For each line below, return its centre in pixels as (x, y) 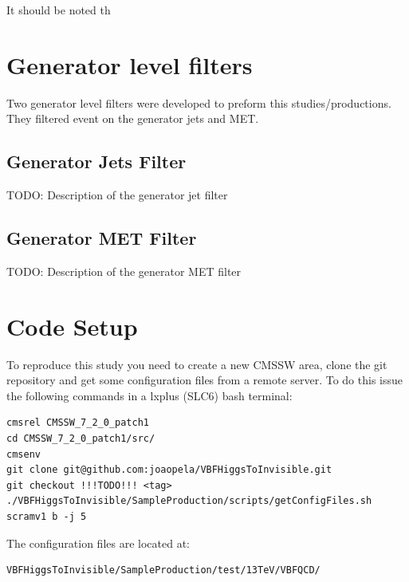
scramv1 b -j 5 (47, 516)
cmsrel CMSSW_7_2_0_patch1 (78, 423)
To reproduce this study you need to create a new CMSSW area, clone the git (197, 364)
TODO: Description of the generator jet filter (117, 195)
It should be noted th (59, 10)
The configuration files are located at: (98, 543)
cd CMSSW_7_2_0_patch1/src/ (81, 438)
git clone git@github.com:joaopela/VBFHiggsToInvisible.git (169, 470)
